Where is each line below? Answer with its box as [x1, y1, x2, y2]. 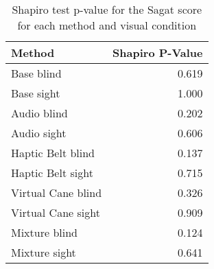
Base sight [11, 85, 60, 101]
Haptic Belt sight [11, 165, 93, 180]
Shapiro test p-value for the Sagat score [12, 1, 202, 17]
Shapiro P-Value [112, 45, 203, 60]
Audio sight [11, 125, 67, 141]
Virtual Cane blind [11, 185, 102, 200]
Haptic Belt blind [11, 145, 95, 161]
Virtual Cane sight [11, 204, 100, 220]
